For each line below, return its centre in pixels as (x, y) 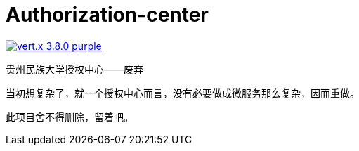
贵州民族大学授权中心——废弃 (74, 69)
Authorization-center (107, 15)
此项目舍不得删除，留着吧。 (70, 117)
